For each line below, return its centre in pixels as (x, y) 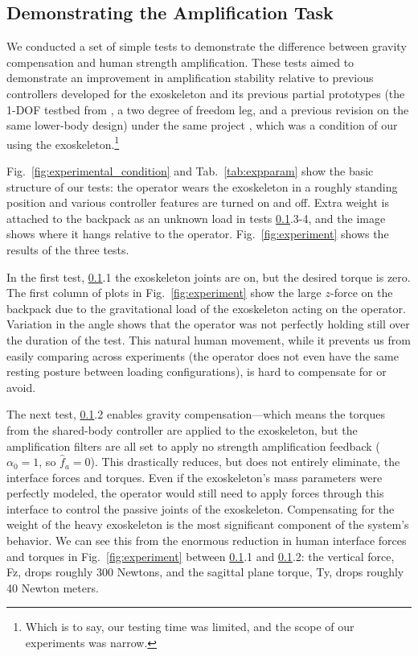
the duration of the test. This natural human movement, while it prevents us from (209, 339)
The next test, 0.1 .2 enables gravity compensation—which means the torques (196, 414)
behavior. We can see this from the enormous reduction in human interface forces (207, 540)
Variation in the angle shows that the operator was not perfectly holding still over (208, 324)
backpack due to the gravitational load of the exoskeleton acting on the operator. (206, 308)
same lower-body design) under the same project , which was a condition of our (202, 125)
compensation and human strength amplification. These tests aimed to (180, 62)
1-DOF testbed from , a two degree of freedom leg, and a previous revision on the (208, 109)
